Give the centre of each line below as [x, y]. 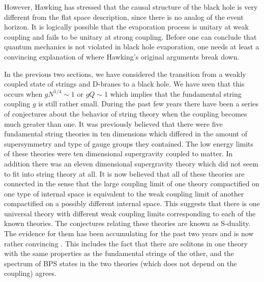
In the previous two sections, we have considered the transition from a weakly [125, 74]
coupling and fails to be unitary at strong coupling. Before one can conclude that [130, 36]
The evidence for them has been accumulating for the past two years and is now [129, 233]
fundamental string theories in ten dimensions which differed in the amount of [126, 134]
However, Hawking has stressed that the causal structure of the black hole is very [131, 7]
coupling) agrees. [30, 273]
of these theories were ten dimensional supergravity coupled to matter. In [119, 153]
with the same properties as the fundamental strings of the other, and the [119, 253]
